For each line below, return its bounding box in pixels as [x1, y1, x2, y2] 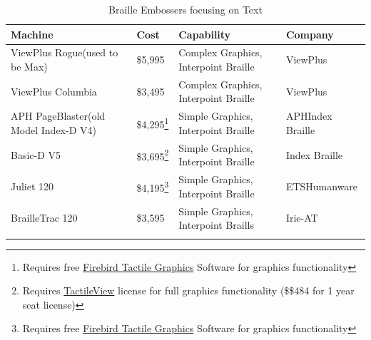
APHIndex [285, 108, 332, 123]
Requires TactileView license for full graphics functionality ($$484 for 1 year [22, 283, 355, 298]
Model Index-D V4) [11, 122, 96, 137]
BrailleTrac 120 [11, 210, 78, 225]
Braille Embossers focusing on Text [108, 2, 263, 16]
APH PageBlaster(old [11, 108, 106, 123]
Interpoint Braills [178, 217, 254, 232]
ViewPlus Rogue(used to [11, 45, 118, 60]
